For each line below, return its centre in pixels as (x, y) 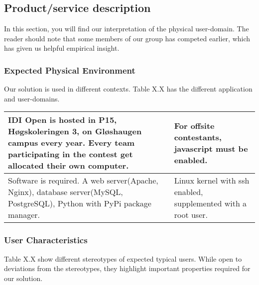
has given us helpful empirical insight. (62, 48)
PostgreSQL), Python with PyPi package (80, 203)
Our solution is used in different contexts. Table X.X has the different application (128, 89)
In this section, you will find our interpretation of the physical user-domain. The (127, 29)
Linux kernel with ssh (212, 181)
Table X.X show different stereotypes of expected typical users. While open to (123, 258)
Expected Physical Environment (70, 70)
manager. (24, 215)
